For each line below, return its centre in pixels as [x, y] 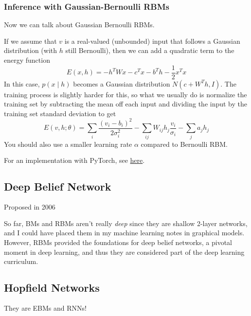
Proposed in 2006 [30, 207]
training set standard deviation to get [60, 113]
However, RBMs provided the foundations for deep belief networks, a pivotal [118, 242]
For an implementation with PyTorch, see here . [74, 160]
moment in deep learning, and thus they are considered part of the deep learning [124, 252]
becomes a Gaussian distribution [122, 83]
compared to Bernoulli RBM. [184, 144]
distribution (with [31, 50]
